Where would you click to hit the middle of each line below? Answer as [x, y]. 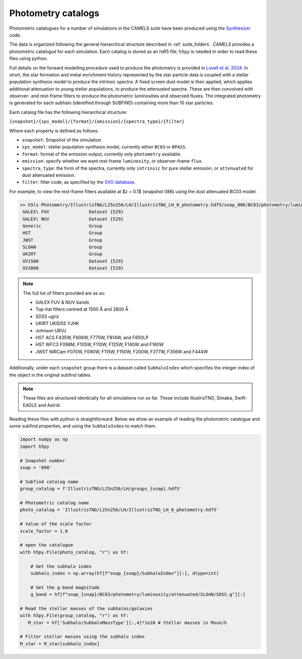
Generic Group [63, 226]
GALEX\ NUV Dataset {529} [73, 219]
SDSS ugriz [47, 316]
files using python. [28, 58]
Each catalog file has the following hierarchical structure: [68, 112]
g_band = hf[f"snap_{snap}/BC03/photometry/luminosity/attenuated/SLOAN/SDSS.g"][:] [138, 595]
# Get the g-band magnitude [65, 587]
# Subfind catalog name [49, 482]
